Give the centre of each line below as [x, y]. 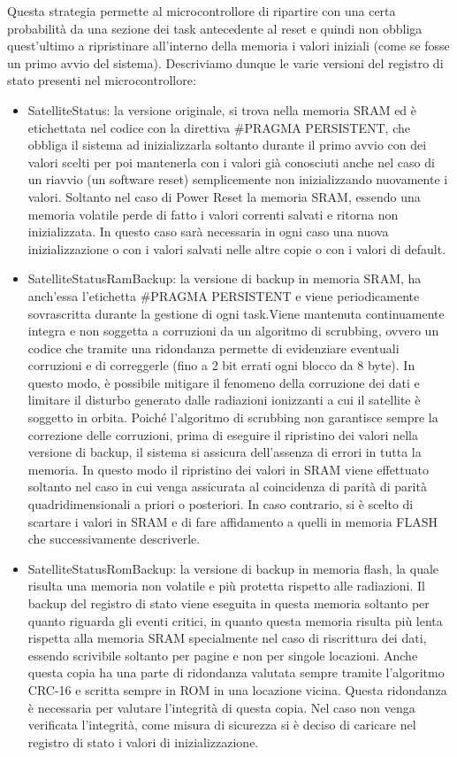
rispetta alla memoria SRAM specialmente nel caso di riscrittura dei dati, [227, 638]
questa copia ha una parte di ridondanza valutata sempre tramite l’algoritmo [236, 672]
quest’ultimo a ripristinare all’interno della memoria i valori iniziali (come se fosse [228, 46]
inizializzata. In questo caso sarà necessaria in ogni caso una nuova [208, 232]
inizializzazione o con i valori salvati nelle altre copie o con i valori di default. [237, 248]
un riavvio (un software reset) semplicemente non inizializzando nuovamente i [238, 179]
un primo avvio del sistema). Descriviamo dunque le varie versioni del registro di [225, 62]
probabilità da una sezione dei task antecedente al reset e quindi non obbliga [215, 28]
